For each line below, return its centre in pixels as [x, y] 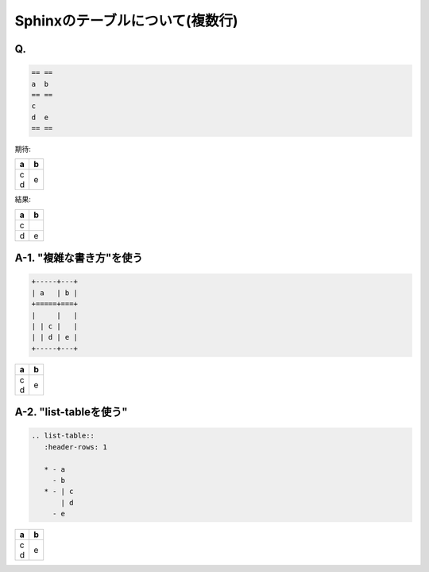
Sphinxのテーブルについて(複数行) [126, 21]
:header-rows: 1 [75, 447]
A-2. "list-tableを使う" [71, 412]
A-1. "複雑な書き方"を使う [79, 258]
